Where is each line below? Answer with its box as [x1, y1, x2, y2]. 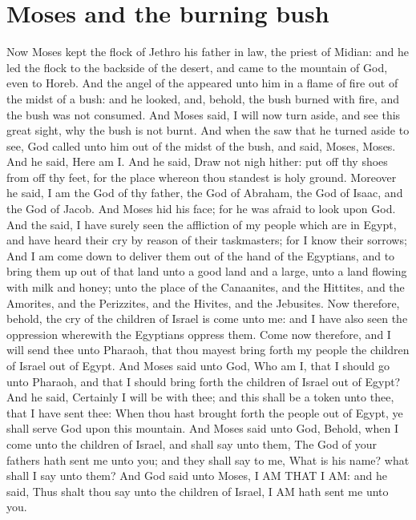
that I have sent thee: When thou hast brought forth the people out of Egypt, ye [6, 404, 403, 421]
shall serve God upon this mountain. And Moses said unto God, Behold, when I [6, 420, 398, 437]
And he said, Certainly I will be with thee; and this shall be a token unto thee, [6, 389, 394, 405]
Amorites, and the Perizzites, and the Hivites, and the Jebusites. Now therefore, [6, 294, 400, 311]
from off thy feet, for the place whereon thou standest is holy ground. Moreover [6, 168, 397, 185]
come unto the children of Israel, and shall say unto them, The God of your [6, 435, 378, 452]
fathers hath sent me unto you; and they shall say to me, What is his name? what [6, 451, 410, 468]
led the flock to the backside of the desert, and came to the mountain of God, [6, 58, 388, 75]
